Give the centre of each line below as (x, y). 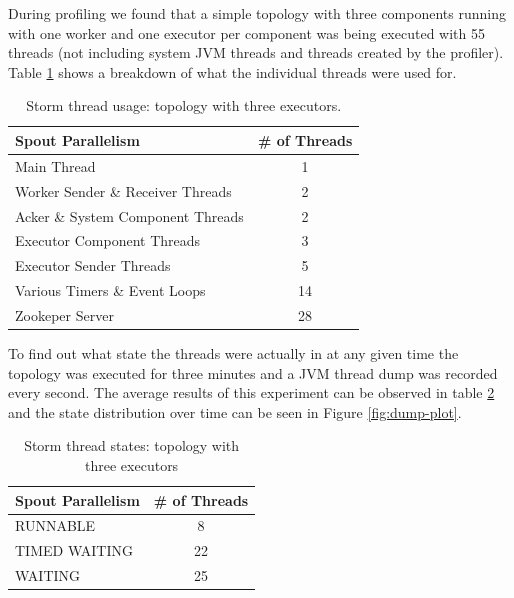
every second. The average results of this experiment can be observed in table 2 (251, 392)
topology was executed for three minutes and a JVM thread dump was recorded (253, 372)
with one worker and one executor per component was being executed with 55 (246, 32)
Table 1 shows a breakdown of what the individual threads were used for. (232, 71)
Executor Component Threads (108, 240)
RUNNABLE (55, 525)
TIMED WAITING (74, 550)
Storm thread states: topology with (132, 445)
